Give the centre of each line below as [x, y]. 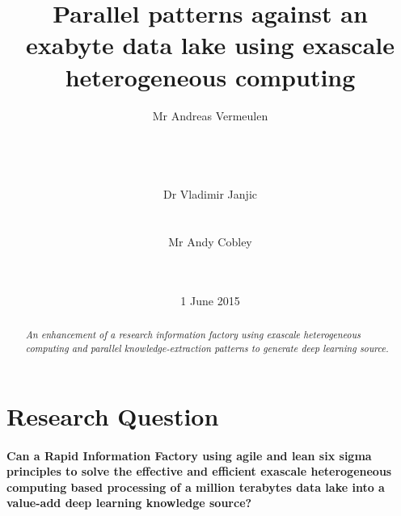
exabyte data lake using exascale [210, 45]
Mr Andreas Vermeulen [210, 115]
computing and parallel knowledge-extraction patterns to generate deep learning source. [207, 348]
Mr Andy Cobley [210, 242]
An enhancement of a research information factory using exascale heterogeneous [193, 335]
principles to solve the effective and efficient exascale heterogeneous [199, 471]
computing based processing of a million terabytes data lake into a [196, 487]
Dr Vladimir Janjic [210, 194]
